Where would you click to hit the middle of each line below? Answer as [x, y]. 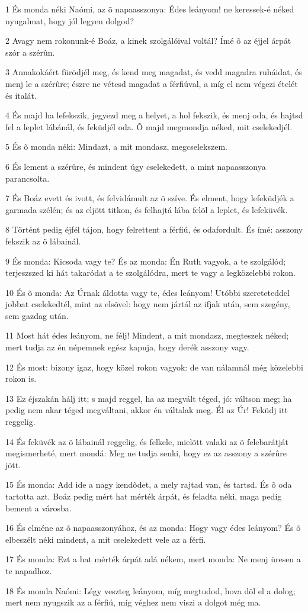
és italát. [21, 95]
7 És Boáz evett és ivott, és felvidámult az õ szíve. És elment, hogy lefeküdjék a [150, 198]
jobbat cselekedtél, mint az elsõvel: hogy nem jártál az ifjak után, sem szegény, [148, 304]
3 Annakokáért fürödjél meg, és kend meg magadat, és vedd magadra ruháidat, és [154, 72]
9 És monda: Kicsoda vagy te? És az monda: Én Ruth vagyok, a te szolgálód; [146, 261]
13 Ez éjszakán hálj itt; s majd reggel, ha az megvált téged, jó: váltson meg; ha [149, 398]
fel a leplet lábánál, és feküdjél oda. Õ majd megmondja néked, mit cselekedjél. [149, 126]
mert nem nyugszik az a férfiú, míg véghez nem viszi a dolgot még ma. [133, 602]
